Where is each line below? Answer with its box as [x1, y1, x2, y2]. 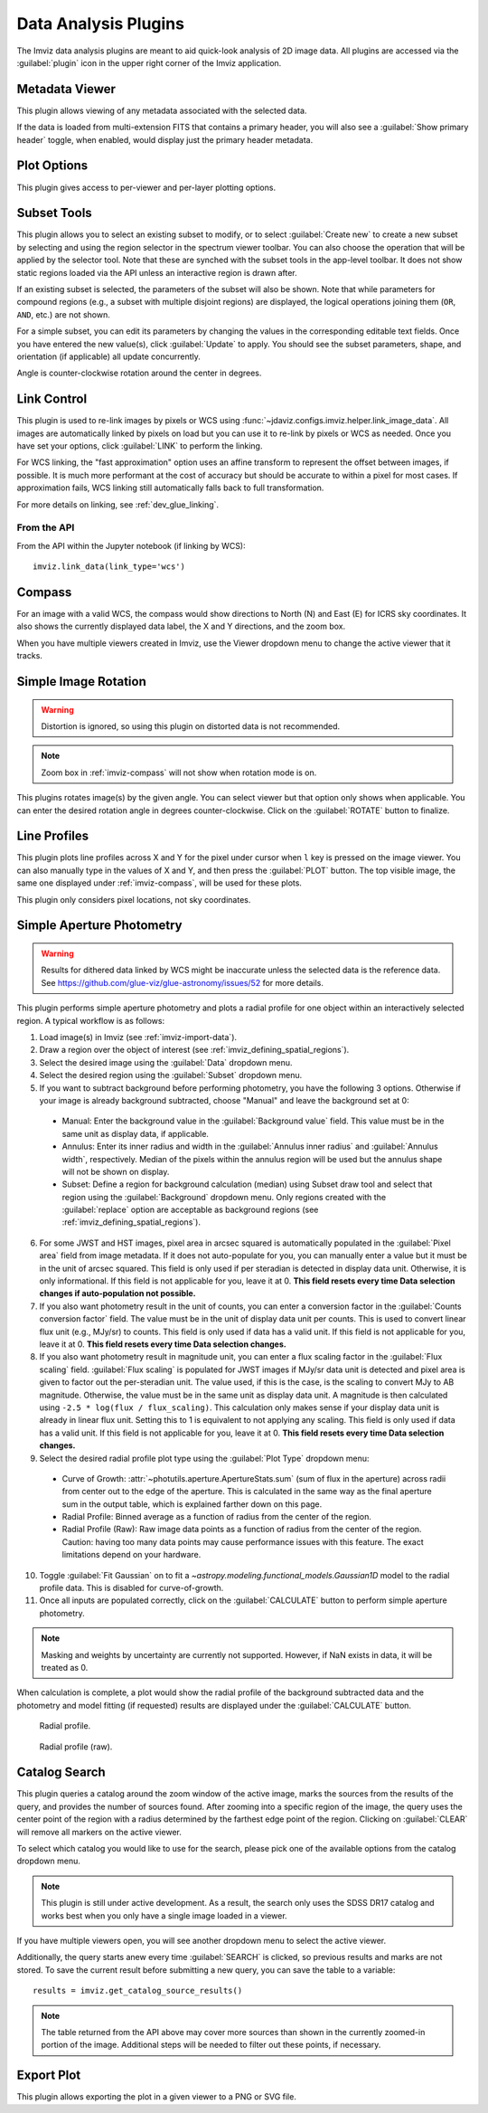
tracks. [16, 650, 42, 661]
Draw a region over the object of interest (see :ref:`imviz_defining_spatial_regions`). [39, 1045, 350, 1056]
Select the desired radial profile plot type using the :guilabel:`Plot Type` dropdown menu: [39, 1453, 370, 1464]
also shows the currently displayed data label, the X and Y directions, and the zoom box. [16, 621, 346, 632]
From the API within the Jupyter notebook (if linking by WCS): [16, 540, 246, 551]
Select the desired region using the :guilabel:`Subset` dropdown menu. [39, 1070, 303, 1081]
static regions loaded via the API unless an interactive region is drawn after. [16, 267, 297, 278]
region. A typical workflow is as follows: [16, 1015, 165, 1026]
